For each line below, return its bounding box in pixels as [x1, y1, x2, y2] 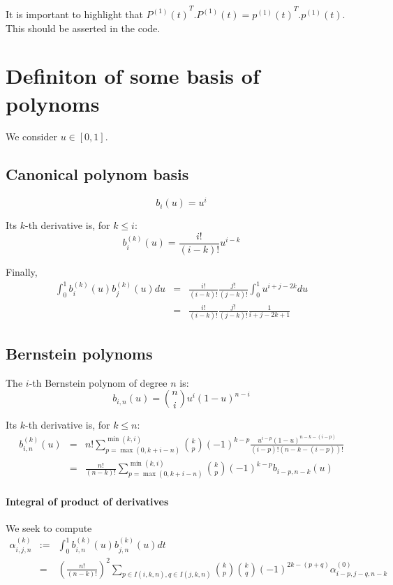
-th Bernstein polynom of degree [29, 375, 168, 390]
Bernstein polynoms [6, 342, 153, 364]
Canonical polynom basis [6, 163, 189, 185]
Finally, [6, 264, 38, 279]
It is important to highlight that [6, 6, 143, 21]
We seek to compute [6, 520, 92, 535]
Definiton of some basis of [6, 61, 260, 90]
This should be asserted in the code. [6, 20, 161, 35]
